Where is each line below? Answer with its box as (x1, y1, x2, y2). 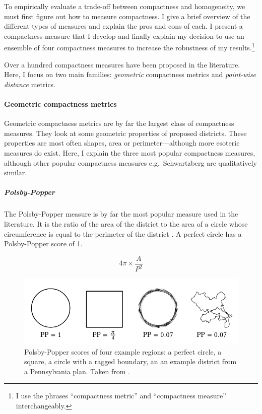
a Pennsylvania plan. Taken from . (24, 366, 130, 376)
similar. (4, 167, 27, 178)
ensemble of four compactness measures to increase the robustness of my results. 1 (4, 41, 255, 53)
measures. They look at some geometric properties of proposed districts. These (4, 127, 247, 138)
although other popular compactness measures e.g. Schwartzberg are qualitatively (4, 157, 257, 168)
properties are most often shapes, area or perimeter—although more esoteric (4, 137, 240, 148)
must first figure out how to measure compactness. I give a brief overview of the (4, 11, 250, 21)
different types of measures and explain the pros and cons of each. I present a (4, 21, 243, 31)
